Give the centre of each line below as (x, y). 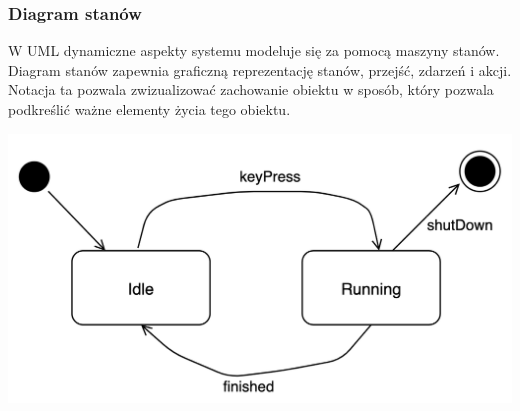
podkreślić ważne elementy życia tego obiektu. (149, 109)
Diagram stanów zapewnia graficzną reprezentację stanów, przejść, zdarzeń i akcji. (260, 69)
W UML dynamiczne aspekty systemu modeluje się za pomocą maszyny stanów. (254, 50)
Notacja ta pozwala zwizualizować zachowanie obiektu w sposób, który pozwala (251, 89)
